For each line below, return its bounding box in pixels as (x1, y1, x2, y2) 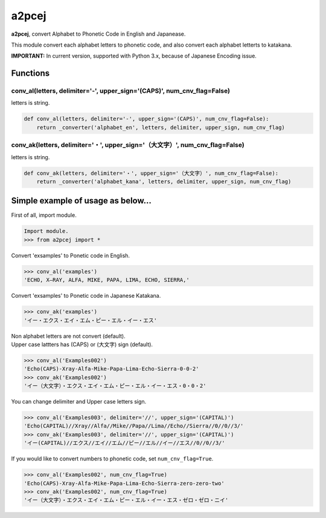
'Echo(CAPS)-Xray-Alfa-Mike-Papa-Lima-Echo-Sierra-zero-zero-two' (24, 480, 225, 487)
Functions (11, 68, 50, 79)
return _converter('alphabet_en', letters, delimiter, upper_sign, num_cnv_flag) (36, 124, 285, 131)
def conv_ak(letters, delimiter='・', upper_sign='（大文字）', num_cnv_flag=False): (24, 169, 279, 177)
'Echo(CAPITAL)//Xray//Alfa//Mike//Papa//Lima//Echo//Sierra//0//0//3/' (24, 422, 244, 430)
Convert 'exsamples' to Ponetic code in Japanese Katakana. (11, 292, 161, 300)
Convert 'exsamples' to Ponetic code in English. (11, 252, 130, 259)
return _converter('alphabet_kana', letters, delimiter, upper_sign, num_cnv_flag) (36, 178, 292, 185)
